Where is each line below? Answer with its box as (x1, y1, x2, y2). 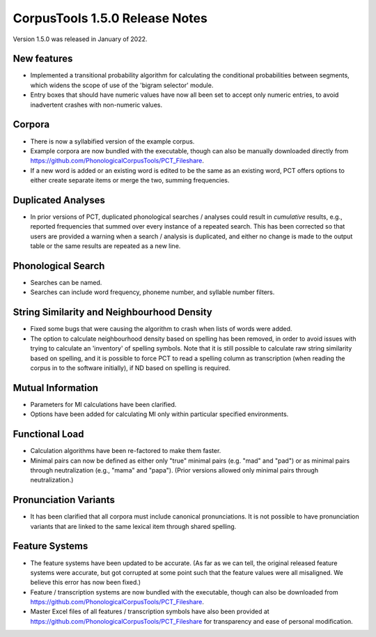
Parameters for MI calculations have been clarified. (30, 400, 177, 408)
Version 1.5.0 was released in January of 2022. (13, 35, 148, 43)
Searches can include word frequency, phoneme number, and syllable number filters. (30, 288, 275, 296)
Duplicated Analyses (13, 194, 106, 206)
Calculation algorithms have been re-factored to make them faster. (30, 447, 221, 455)
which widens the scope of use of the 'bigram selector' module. (30, 81, 214, 89)
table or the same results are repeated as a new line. (30, 242, 181, 250)
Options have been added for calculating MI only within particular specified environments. (30, 410, 289, 418)
